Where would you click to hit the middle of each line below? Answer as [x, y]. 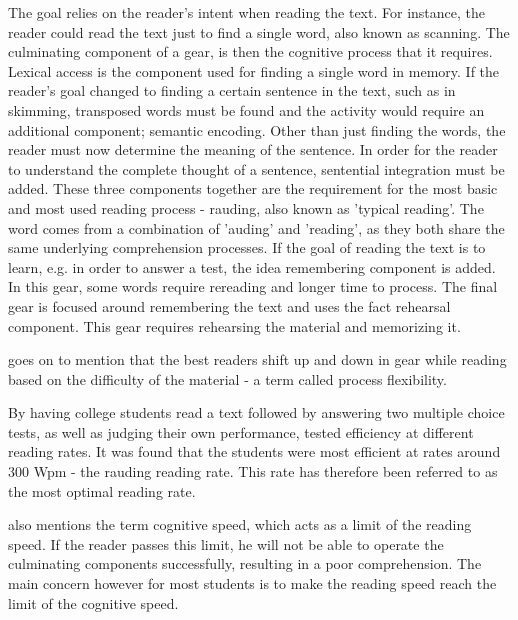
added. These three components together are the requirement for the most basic [253, 188]
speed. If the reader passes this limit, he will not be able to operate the [226, 543]
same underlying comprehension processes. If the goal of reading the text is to [247, 247]
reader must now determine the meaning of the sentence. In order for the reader [253, 149]
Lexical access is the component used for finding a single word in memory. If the [254, 70]
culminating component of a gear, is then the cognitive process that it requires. [250, 51]
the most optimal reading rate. [102, 490]
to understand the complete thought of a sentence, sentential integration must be [256, 168]
